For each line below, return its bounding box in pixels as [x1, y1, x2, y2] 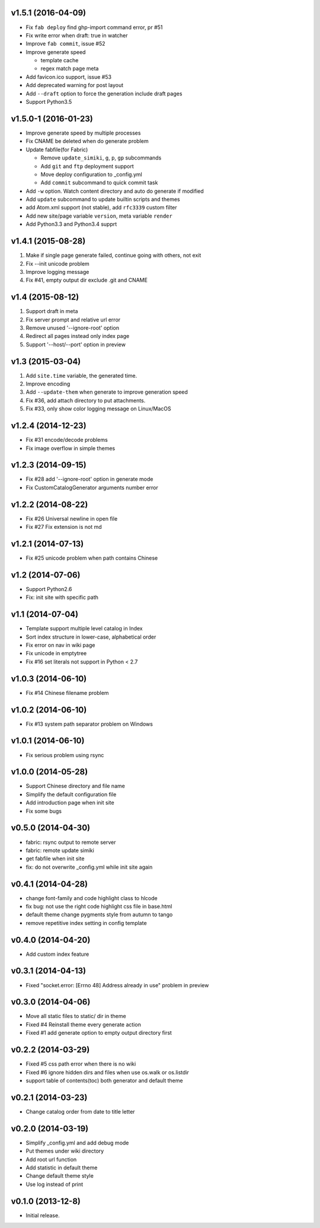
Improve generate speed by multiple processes [25, 129, 141, 136]
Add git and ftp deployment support [40, 162, 135, 170]
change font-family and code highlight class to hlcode [25, 894, 158, 901]
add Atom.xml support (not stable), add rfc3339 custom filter [25, 204, 177, 211]
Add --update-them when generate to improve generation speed [25, 388, 188, 395]
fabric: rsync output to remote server [25, 838, 116, 846]
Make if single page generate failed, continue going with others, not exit [25, 252, 201, 259]
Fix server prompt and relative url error [25, 316, 121, 323]
